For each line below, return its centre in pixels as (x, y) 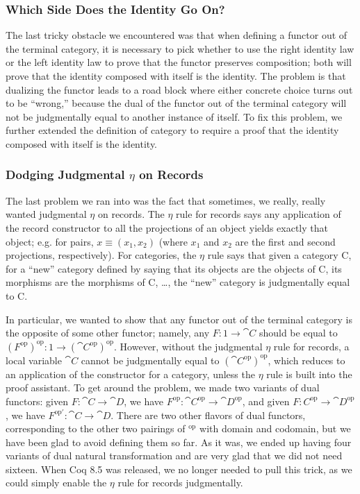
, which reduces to (306, 360)
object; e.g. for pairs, (50, 241)
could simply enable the (56, 483)
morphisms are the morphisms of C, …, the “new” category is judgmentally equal (178, 282)
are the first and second (285, 241)
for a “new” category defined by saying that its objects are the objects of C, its (174, 268)
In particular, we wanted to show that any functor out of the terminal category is (179, 319)
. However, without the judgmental (188, 346)
